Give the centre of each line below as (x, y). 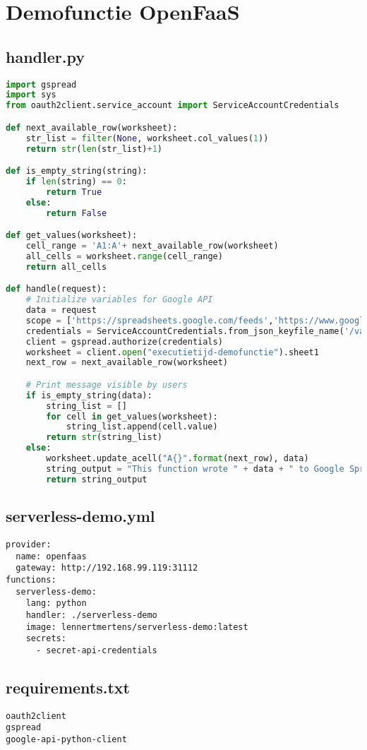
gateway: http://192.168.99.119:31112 (107, 568)
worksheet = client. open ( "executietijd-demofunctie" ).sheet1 (172, 352)
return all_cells (66, 267)
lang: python (56, 603)
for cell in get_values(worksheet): (132, 416)
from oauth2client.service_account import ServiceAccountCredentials (173, 106)
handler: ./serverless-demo (91, 615)
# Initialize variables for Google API (119, 300)
